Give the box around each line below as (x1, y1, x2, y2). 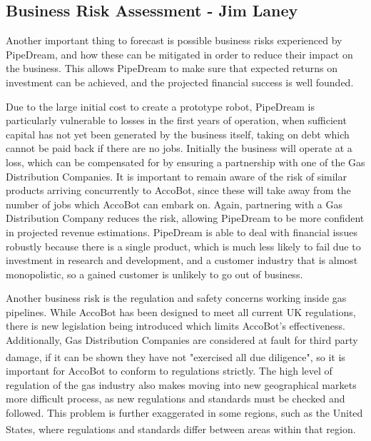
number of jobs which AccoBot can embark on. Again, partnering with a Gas (6, 196, 342, 211)
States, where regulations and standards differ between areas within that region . (6, 421, 356, 436)
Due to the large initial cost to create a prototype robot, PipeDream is (6, 98, 315, 113)
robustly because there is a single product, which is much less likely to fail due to (6, 238, 361, 253)
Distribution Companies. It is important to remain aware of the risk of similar (6, 168, 347, 183)
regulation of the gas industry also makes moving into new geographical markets (6, 377, 357, 392)
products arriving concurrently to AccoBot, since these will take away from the (6, 183, 351, 198)
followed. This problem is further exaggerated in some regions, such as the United (6, 405, 363, 420)
